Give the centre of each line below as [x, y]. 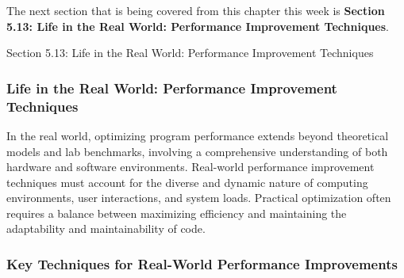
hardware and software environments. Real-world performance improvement [190, 167]
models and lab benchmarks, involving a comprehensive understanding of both [197, 151]
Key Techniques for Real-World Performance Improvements [202, 264]
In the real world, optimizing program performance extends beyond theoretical [198, 135]
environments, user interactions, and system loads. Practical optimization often [199, 198]
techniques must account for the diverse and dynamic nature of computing [187, 182]
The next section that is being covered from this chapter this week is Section [196, 10]
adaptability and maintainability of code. [106, 228]
